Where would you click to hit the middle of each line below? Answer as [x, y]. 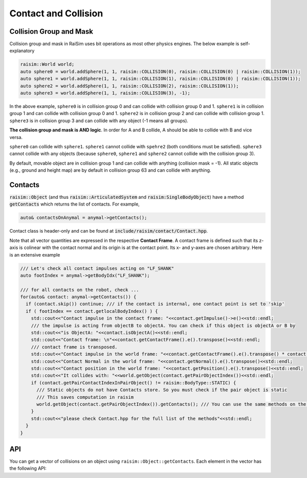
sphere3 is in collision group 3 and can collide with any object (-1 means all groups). [99, 121]
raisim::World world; [47, 64]
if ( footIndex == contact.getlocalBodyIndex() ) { [92, 311]
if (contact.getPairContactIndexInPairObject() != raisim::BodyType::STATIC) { [134, 383]
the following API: [28, 468]
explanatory [22, 51]
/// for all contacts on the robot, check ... [80, 290]
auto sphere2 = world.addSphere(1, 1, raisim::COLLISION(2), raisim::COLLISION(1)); [129, 86]
